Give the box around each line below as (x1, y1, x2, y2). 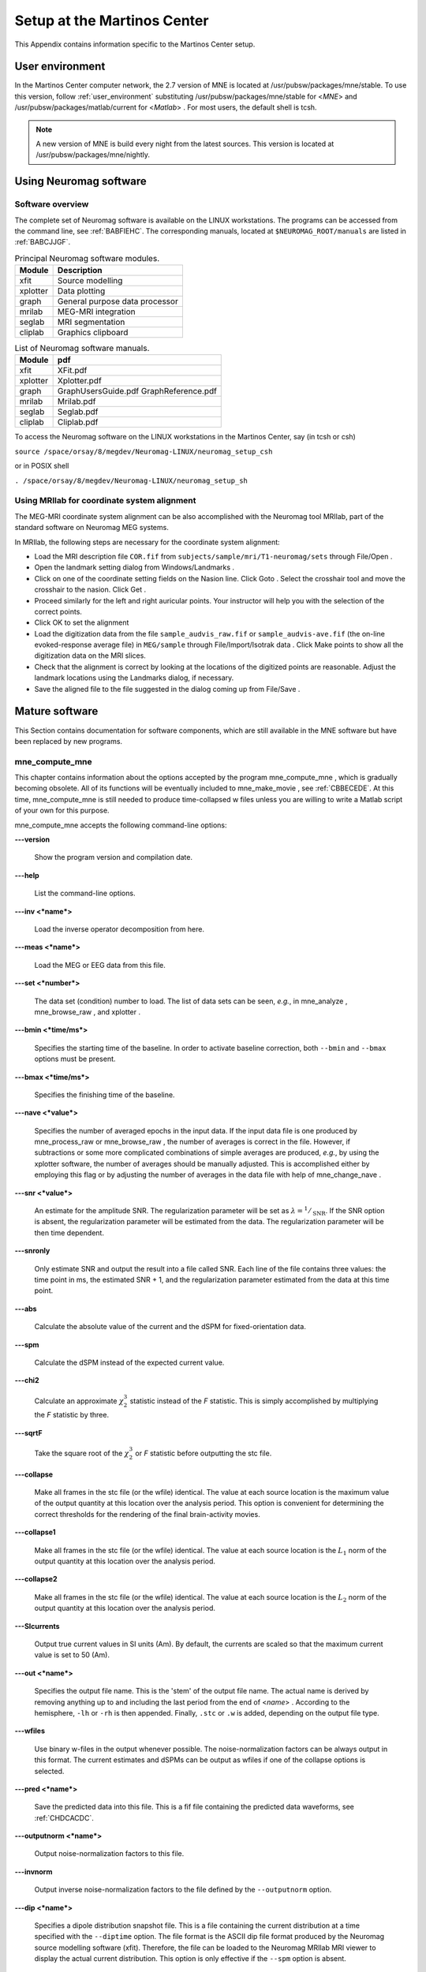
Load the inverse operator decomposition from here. (34, 924, 205, 934)
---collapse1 (14, 1527, 56, 1537)
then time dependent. (34, 1227, 104, 1238)
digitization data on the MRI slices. (34, 651, 146, 660)
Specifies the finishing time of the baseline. (34, 1089, 175, 1100)
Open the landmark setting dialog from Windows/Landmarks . (34, 562, 235, 572)
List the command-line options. (34, 888, 136, 898)
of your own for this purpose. (14, 805, 110, 816)
